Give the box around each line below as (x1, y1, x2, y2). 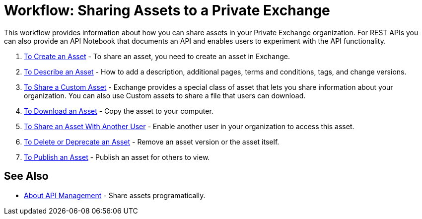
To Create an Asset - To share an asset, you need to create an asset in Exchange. (24, 52, 290, 61)
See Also (4, 170, 49, 183)
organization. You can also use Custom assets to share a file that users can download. (24, 91, 306, 100)
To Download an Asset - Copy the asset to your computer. (24, 106, 213, 115)
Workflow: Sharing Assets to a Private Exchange (4, 2, 330, 19)
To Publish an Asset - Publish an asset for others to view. (24, 152, 210, 161)
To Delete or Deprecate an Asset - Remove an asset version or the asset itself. (24, 137, 280, 146)
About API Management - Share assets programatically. (24, 191, 206, 200)
